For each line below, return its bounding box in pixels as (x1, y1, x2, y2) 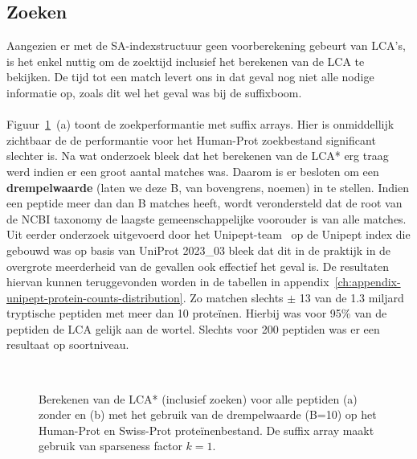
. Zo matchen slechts (182, 289, 284, 305)
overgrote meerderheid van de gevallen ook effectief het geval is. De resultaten (6, 257, 390, 274)
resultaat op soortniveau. (6, 336, 129, 353)
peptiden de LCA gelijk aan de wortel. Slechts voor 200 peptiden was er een (6, 320, 380, 337)
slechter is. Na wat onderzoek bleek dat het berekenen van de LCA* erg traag (6, 147, 389, 164)
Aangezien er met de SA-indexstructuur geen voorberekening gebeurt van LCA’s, (6, 37, 406, 54)
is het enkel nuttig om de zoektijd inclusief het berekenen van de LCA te (6, 52, 365, 69)
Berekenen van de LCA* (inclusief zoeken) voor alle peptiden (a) (39, 390, 358, 407)
